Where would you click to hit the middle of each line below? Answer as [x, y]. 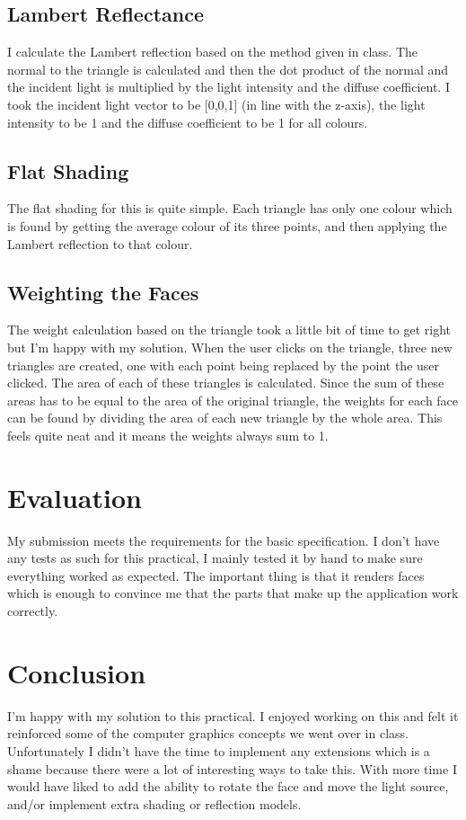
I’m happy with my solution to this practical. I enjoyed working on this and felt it [233, 715]
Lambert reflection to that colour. [100, 243]
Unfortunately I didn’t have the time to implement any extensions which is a [219, 750]
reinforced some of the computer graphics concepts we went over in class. [208, 733]
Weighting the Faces [103, 292]
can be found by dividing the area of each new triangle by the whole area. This [225, 418]
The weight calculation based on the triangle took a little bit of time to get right [229, 330]
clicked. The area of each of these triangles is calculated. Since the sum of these [226, 383]
